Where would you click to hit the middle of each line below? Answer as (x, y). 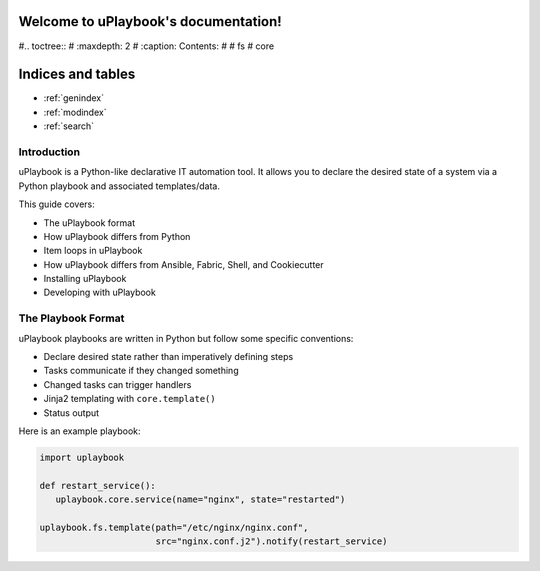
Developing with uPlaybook (100, 292)
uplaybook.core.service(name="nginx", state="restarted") (200, 499)
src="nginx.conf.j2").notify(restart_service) (271, 541)
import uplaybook (82, 457)
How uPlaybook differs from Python (117, 236)
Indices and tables (77, 74)
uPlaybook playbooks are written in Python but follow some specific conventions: (186, 338)
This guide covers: (56, 204)
